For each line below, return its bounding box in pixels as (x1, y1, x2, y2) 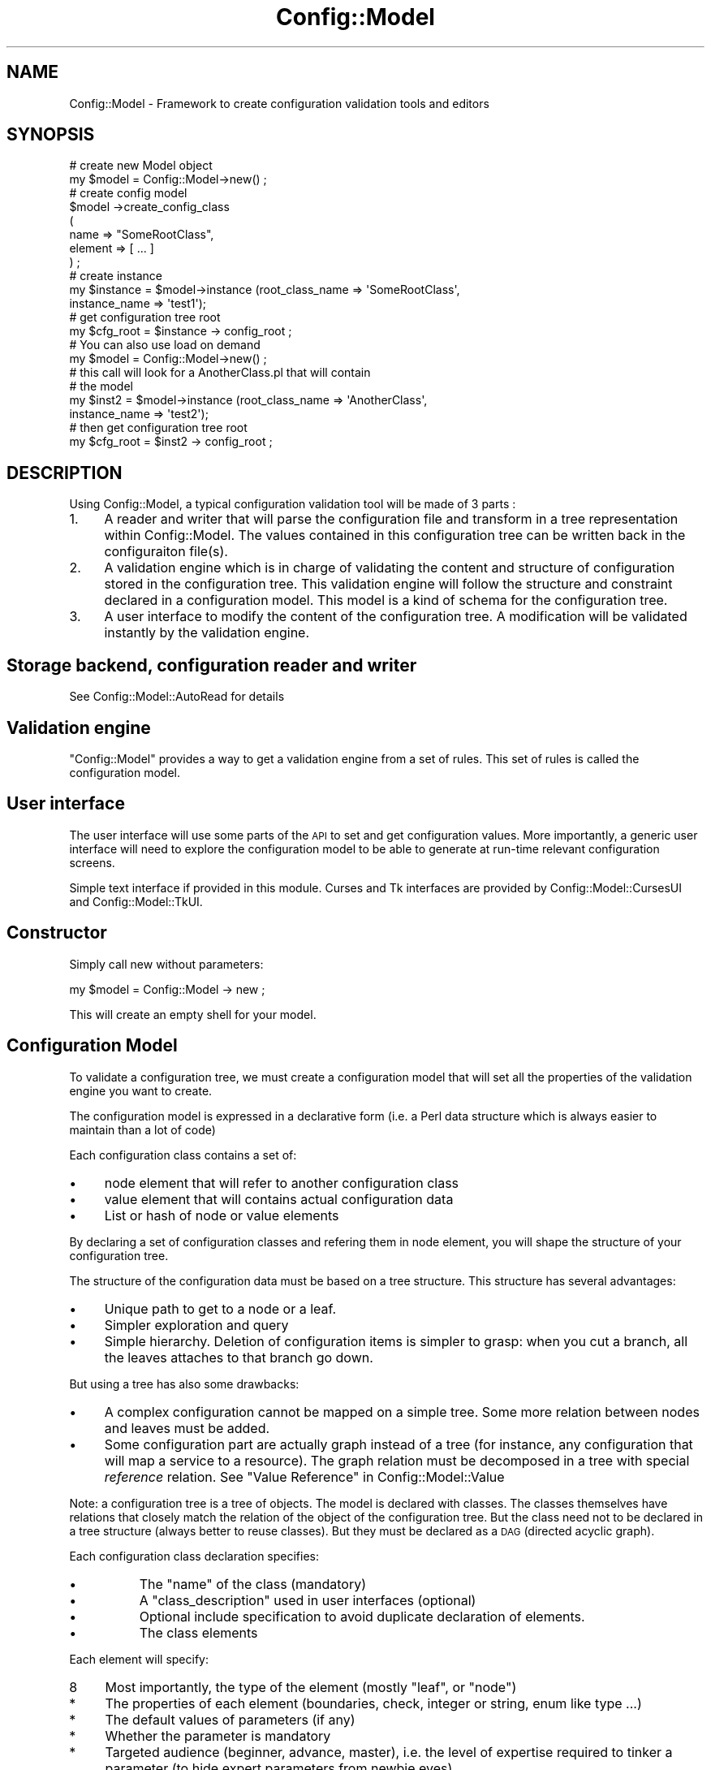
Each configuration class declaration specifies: (69, 1548, 320, 1563)
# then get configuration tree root (69, 421, 248, 435)
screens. (69, 855, 115, 870)
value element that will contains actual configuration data (104, 1190, 454, 1207)
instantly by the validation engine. (104, 624, 310, 641)
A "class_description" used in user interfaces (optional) (139, 1591, 476, 1608)
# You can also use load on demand (69, 338, 261, 352)
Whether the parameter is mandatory (105, 1727, 331, 1744)
